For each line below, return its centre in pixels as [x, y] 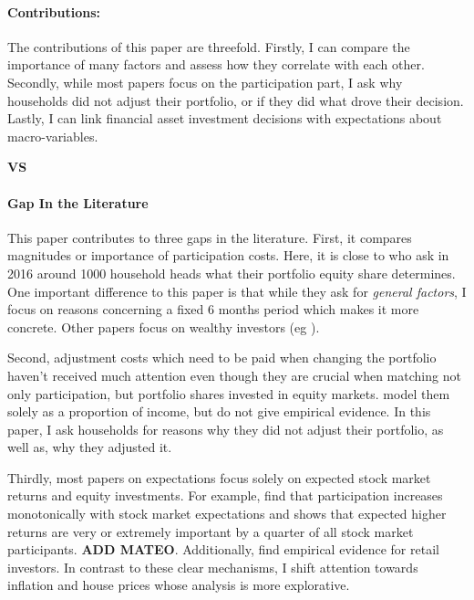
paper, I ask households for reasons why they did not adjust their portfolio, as [226, 429]
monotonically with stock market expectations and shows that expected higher [227, 514]
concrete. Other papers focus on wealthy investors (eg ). [164, 326]
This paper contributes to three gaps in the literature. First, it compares [210, 237]
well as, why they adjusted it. [90, 447]
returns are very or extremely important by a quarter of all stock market [211, 531]
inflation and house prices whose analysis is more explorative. [179, 585]
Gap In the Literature [78, 202]
